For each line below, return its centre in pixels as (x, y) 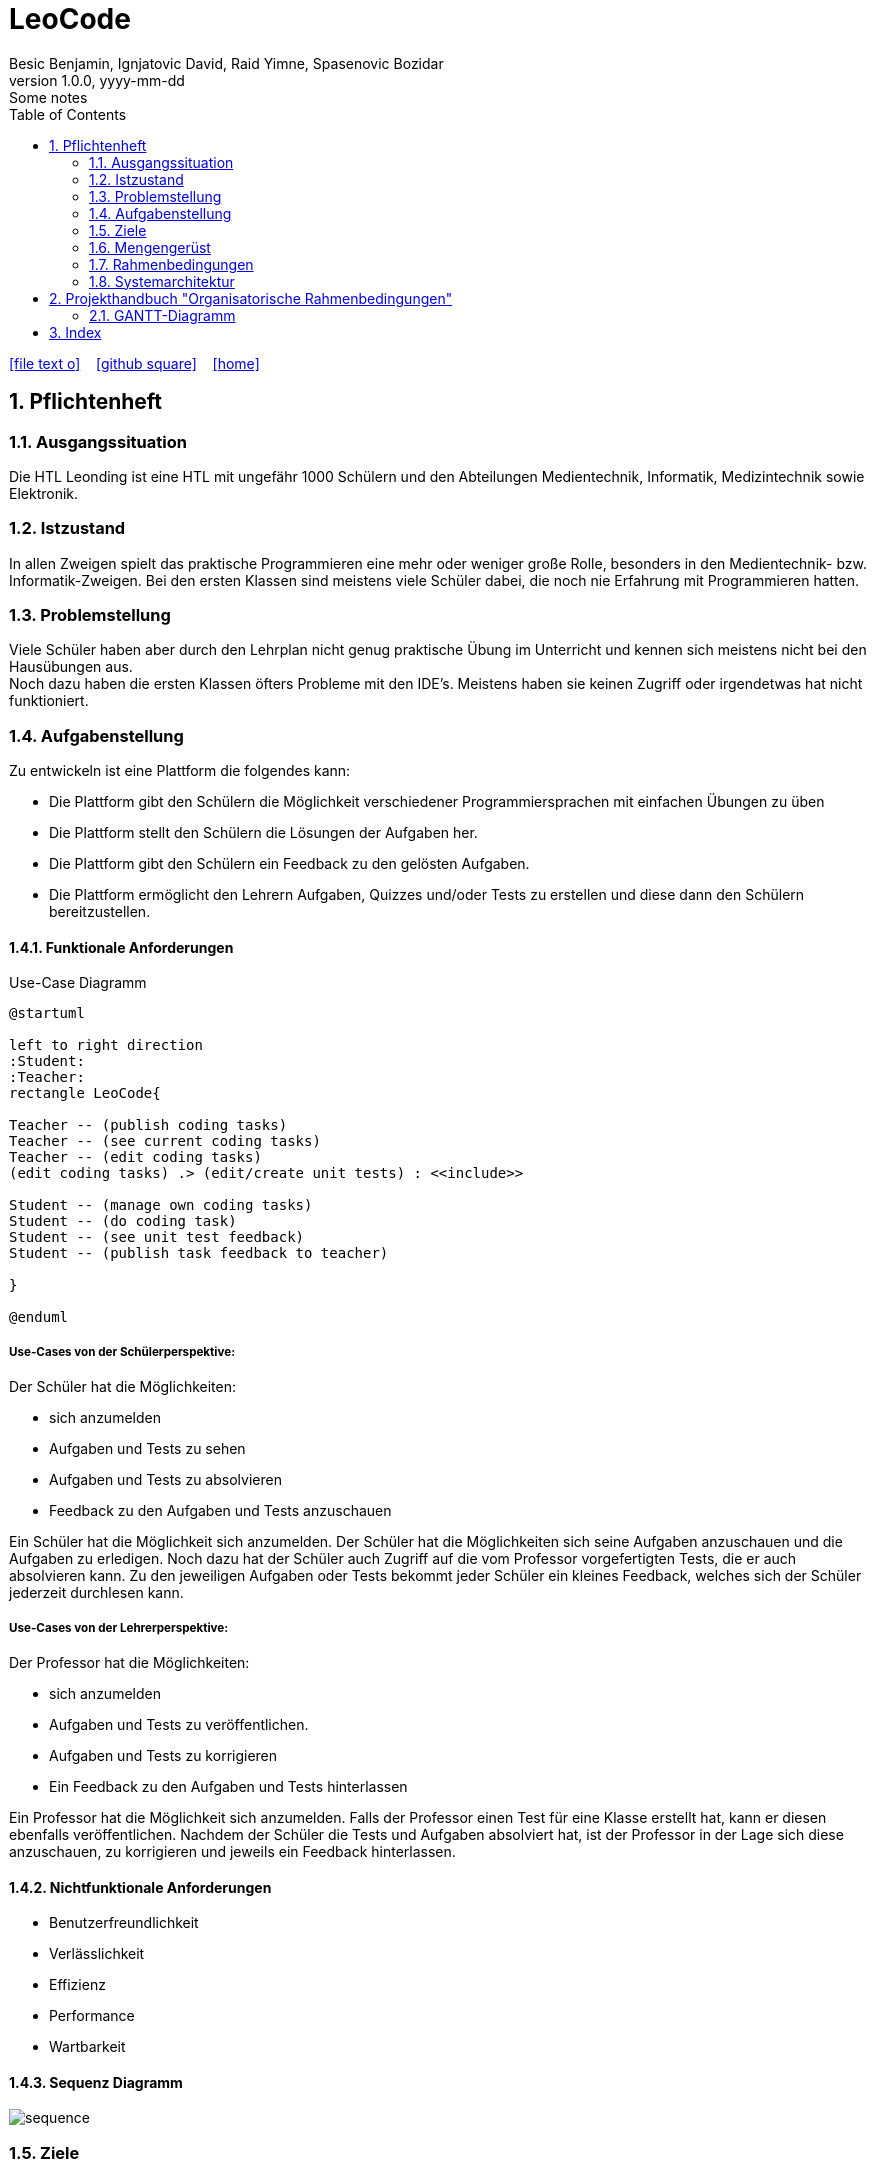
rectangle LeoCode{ (85, 1093)
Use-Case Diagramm (78, 983)
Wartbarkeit (87, 2047)
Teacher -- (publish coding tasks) (148, 1125)
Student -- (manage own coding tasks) (161, 1205)
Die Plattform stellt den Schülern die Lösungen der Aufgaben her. (263, 833)
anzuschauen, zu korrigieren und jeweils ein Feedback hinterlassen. (232, 1851)
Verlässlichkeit (97, 1954)
